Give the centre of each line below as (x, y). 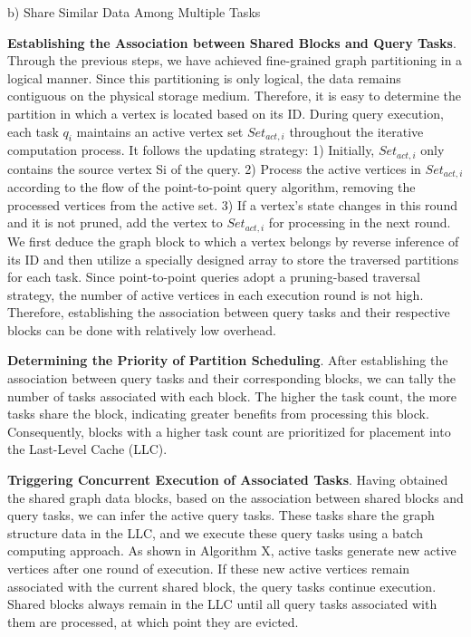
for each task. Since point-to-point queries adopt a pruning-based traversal (214, 277)
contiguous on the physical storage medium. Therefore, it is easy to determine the (235, 96)
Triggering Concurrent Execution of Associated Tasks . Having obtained (228, 480)
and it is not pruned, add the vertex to (115, 222)
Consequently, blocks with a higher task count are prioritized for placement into (229, 431)
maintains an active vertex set (160, 131)
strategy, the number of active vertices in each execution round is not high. (216, 294)
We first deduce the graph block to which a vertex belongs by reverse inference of (233, 241)
